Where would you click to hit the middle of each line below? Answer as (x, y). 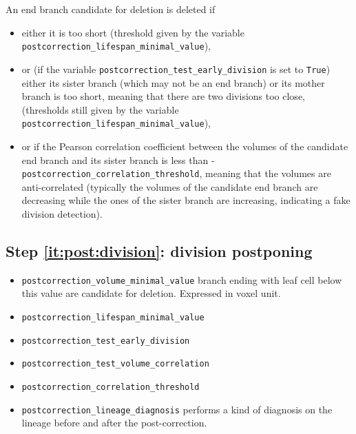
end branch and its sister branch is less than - (118, 159)
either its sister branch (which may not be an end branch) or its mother (173, 82)
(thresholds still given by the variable (100, 109)
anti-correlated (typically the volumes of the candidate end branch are (170, 186)
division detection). (62, 213)
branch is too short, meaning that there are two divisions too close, (163, 96)
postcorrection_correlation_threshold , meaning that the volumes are (176, 173)
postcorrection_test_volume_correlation (115, 364)
